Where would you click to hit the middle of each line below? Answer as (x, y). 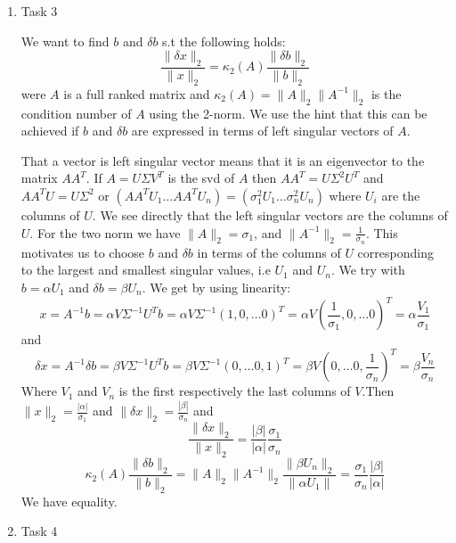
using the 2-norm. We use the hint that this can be (288, 113)
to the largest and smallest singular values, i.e (146, 270)
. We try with (368, 270)
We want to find (65, 41)
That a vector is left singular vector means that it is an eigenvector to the (223, 160)
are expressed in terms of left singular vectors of (262, 131)
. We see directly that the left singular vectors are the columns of (270, 214)
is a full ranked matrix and (137, 93)
